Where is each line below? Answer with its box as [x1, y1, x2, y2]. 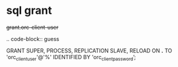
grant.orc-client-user [6, 24, 59, 31]
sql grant [6, 4, 53, 18]
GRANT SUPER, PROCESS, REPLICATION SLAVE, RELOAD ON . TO [6, 46, 173, 54]
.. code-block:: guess [6, 35, 59, 42]
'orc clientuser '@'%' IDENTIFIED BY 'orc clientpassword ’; [6, 53, 136, 62]
